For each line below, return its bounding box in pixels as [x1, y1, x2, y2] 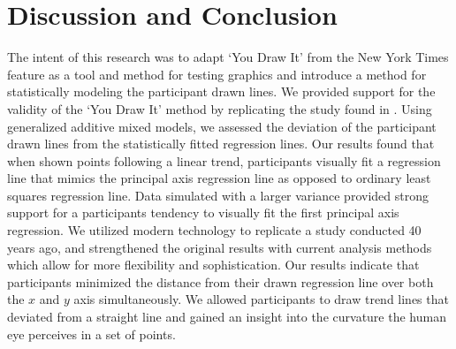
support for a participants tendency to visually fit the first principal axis [7, 203, 399, 222]
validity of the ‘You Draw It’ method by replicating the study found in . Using [7, 99, 432, 118]
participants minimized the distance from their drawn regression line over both [7, 272, 434, 291]
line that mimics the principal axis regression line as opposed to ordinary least [7, 169, 431, 187]
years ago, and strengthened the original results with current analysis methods [7, 238, 432, 256]
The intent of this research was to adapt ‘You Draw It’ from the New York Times [7, 48, 449, 66]
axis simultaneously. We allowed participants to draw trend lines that [73, 290, 449, 308]
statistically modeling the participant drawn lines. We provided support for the [7, 82, 436, 101]
